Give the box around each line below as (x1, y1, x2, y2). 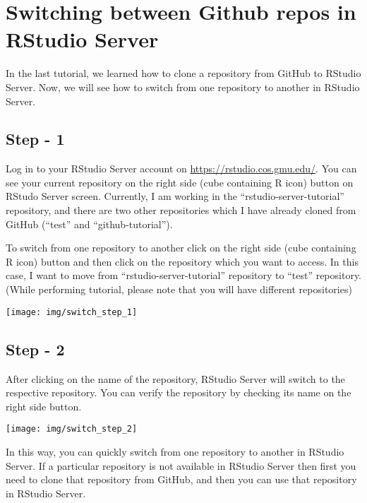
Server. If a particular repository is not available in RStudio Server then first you (6, 458, 356, 473)
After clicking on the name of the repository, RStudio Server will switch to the (6, 371, 345, 386)
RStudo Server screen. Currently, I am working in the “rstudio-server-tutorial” (6, 189, 344, 203)
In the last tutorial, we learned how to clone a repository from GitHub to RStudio (6, 66, 361, 81)
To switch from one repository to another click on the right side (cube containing (6, 240, 356, 255)
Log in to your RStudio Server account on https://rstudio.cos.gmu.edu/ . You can (6, 161, 357, 176)
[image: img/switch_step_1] (6, 307, 138, 317)
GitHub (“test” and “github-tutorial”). (6, 216, 173, 231)
